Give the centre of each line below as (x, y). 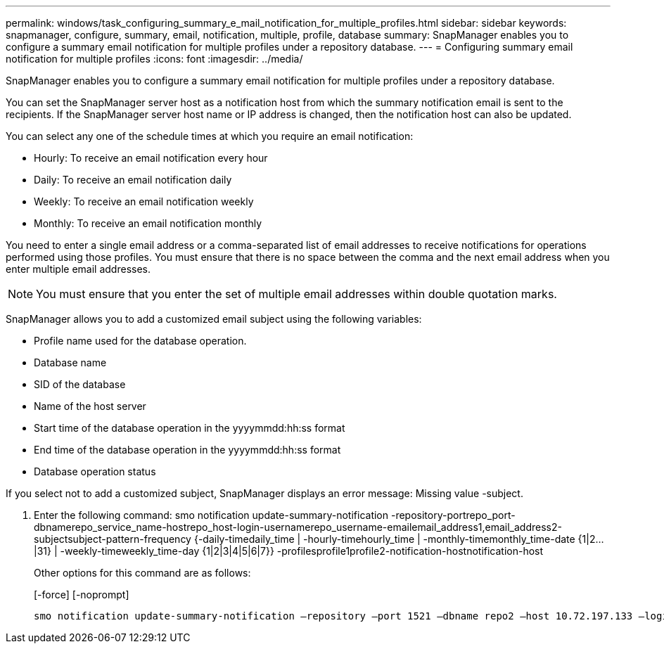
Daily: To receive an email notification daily (133, 180)
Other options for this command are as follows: (142, 573)
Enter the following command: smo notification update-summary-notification (211, 515)
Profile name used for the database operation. (140, 341)
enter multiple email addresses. (78, 269)
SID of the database (80, 384)
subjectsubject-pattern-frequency (113, 539)
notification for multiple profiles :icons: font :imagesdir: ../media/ (154, 59)
